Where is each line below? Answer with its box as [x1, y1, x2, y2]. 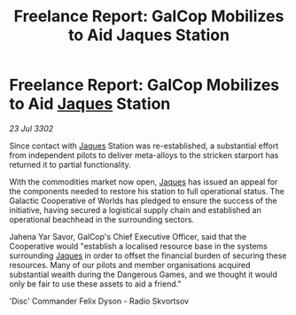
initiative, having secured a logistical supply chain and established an [9, 204, 261, 215]
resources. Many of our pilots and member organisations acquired [9, 259, 251, 270]
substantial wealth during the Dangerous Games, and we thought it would [9, 269, 277, 280]
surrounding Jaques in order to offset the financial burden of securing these [9, 250, 287, 261]
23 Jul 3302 [9, 122, 54, 134]
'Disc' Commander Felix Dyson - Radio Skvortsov [9, 295, 189, 306]
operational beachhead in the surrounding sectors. [9, 214, 195, 224]
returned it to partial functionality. [9, 159, 131, 169]
